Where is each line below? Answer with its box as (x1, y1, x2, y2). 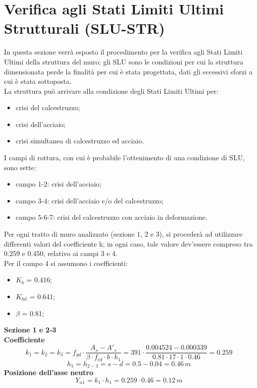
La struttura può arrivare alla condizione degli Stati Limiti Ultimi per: (4, 85, 219, 96)
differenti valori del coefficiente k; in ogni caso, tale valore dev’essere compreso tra (4, 238, 253, 249)
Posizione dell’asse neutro (4, 367, 93, 378)
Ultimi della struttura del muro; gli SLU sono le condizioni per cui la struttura (4, 56, 244, 66)
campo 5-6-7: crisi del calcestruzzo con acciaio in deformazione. (15, 212, 207, 222)
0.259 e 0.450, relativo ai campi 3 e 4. (4, 248, 118, 259)
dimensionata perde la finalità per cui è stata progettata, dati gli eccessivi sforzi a (4, 66, 253, 76)
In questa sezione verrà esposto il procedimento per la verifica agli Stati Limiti (4, 47, 243, 57)
